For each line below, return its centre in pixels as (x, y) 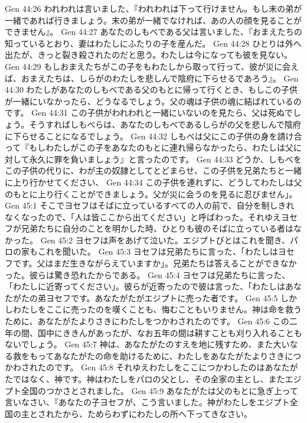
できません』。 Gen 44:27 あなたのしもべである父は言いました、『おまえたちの (153, 32)
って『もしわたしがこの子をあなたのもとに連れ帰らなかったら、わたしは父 (149, 147)
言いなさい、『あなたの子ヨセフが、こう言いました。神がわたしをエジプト (147, 402)
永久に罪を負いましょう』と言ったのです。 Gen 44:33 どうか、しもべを (165, 159)
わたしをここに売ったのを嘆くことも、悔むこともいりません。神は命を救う (157, 309)
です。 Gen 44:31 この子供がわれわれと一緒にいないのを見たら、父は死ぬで (149, 113)
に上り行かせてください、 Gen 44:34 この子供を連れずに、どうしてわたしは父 (153, 182)
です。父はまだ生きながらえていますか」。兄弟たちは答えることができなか (155, 263)
